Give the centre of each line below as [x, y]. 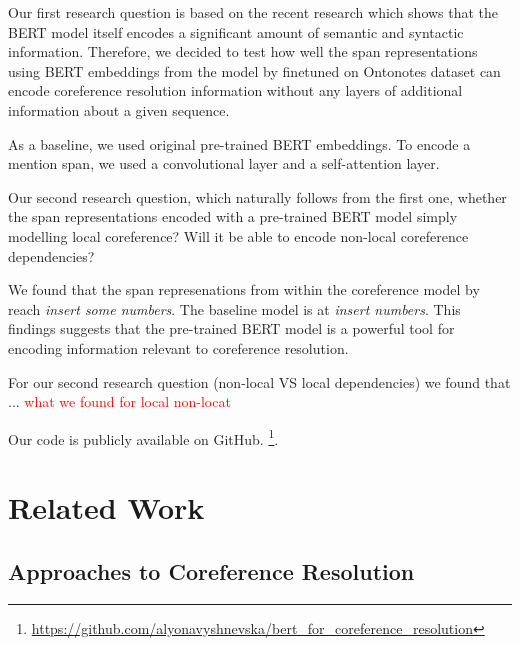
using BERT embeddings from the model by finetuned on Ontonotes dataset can [254, 70]
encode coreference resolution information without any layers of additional [235, 90]
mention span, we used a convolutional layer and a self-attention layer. [224, 163]
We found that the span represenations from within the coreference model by [244, 289]
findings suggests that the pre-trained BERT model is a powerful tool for [231, 328]
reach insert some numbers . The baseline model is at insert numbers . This [234, 308]
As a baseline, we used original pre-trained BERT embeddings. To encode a [239, 143]
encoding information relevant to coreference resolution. [178, 347]
